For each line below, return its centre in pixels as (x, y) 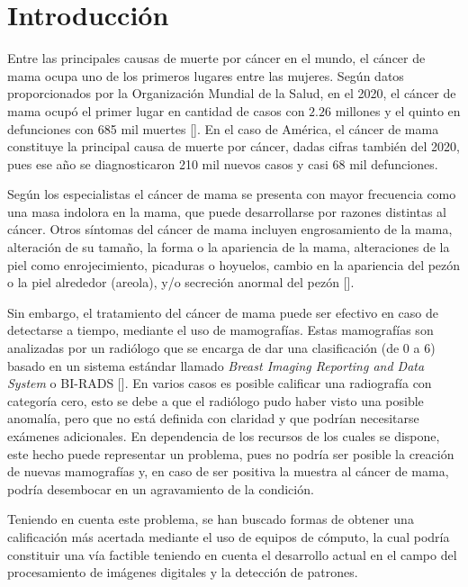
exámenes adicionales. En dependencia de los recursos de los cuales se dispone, (224, 436)
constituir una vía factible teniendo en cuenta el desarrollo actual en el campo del (232, 554)
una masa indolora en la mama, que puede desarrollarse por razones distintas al (227, 211)
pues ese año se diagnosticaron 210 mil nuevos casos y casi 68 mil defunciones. (223, 163)
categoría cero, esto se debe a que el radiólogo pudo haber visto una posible (216, 400)
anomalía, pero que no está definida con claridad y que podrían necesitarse (213, 418)
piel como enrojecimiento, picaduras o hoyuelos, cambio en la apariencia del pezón (234, 264)
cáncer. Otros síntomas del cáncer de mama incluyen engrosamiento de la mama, (230, 229)
